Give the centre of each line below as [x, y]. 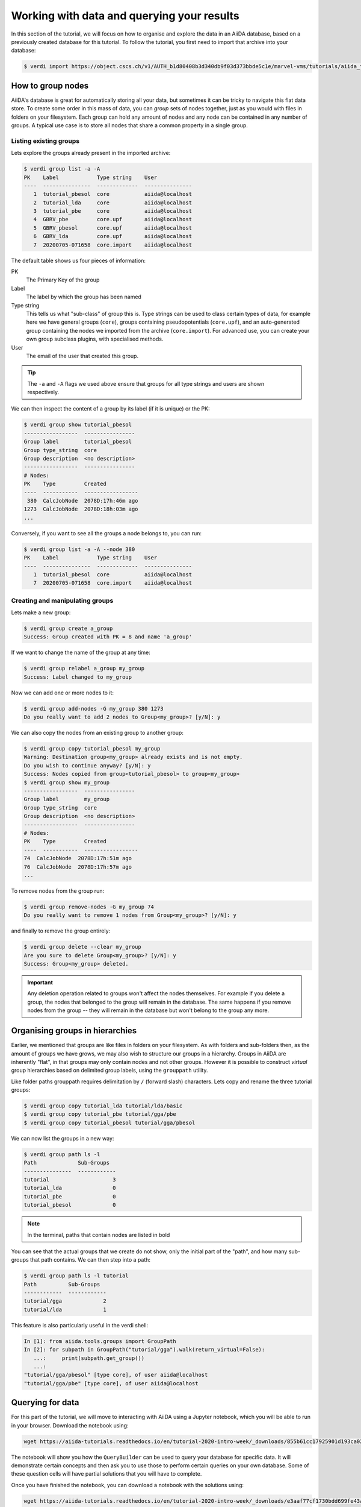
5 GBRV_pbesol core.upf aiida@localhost [113, 228]
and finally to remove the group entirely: [61, 931]
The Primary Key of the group [63, 280]
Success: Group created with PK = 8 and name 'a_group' [108, 637]
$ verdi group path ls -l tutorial [76, 1276]
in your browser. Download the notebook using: [70, 1425]
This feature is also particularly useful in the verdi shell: [80, 1325]
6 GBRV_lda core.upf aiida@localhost [113, 236]
